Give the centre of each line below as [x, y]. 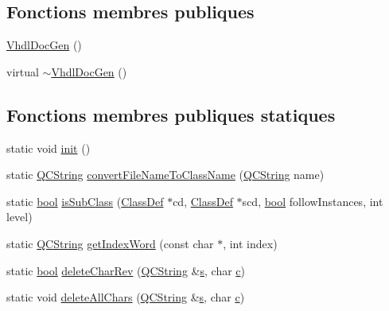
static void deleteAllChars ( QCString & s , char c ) [126, 297]
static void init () [49, 148]
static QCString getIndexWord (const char [110, 243]
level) [19, 217]
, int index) [250, 243]
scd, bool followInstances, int [313, 201]
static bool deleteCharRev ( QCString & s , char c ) [126, 270]
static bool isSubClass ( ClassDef [85, 201]
